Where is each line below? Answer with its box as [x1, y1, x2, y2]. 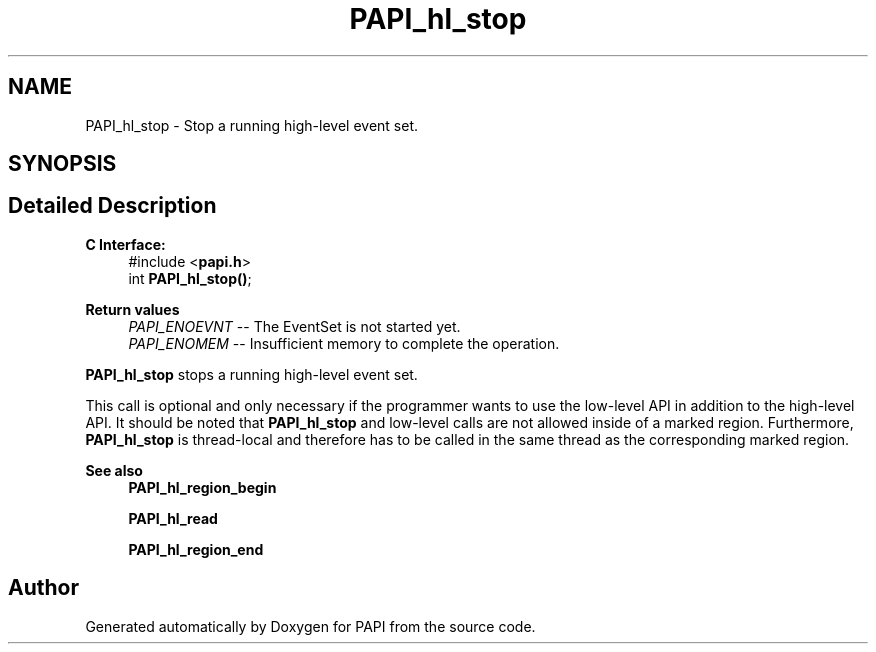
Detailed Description [8, 193, 217, 219]
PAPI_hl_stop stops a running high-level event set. [85, 365, 418, 383]
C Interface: [85, 235, 166, 253]
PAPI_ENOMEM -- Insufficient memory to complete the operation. [128, 334, 560, 352]
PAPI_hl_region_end [128, 540, 264, 558]
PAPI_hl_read [128, 509, 218, 527]
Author [8, 575, 79, 601]
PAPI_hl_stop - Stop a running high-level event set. [85, 116, 419, 134]
